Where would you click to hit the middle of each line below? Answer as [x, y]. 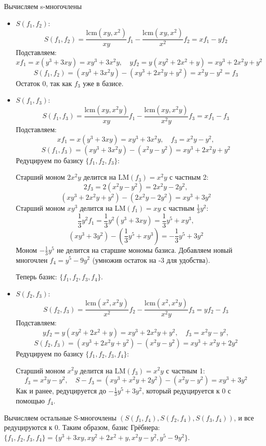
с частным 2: [189, 177]
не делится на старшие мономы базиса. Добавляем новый [144, 250]
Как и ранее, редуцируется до [61, 391]
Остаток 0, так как [44, 83]
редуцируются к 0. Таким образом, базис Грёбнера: [82, 427]
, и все [244, 417]
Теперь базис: [36, 277]
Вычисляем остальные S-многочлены [60, 417]
